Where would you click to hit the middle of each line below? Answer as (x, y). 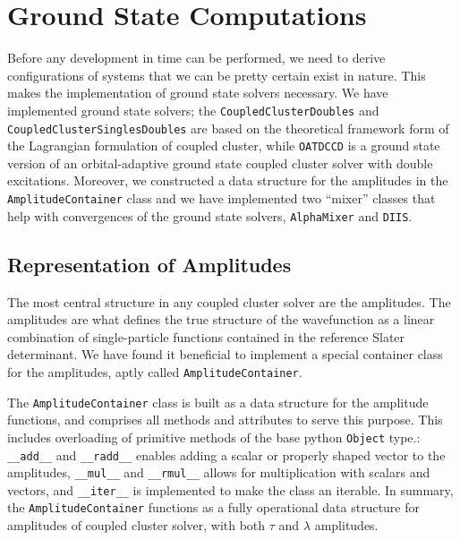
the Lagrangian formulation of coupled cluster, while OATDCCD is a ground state (224, 146)
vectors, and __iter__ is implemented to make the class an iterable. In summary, (230, 489)
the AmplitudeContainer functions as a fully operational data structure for (214, 507)
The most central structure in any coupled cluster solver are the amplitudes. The (229, 301)
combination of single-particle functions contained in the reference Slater (206, 336)
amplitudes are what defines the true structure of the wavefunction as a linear (221, 319)
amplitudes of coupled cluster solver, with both (136, 525)
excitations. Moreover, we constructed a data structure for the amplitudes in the (228, 180)
